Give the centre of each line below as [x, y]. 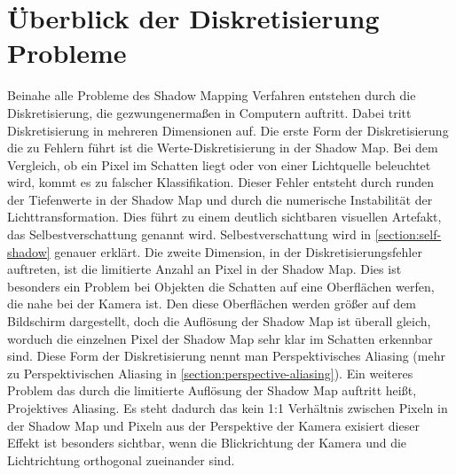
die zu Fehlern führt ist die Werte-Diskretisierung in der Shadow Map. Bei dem [223, 148]
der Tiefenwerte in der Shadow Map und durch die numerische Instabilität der [220, 199]
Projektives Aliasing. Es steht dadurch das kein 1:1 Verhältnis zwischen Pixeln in [228, 408]
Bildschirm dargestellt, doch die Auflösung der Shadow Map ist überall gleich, [219, 321]
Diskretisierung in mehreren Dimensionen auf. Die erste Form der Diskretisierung [228, 130]
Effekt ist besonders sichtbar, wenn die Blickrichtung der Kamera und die [207, 443]
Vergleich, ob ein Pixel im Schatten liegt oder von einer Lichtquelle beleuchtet [219, 164]
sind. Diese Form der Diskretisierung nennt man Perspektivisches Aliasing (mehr [226, 356]
